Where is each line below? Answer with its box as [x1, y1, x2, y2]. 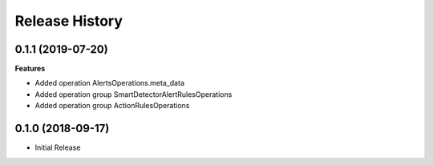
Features [14, 64, 46, 74]
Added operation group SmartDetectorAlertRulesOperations [34, 89, 233, 99]
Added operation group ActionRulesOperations [34, 101, 190, 111]
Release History [14, 12, 123, 30]
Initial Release [34, 143, 81, 152]
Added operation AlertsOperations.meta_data [34, 78, 184, 88]
